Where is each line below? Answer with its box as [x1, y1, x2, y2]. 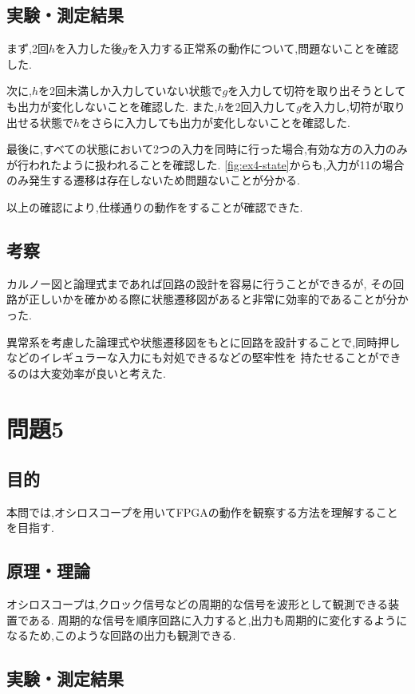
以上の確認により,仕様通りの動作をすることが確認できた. [6, 198, 303, 215]
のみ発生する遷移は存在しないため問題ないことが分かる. [6, 172, 300, 188]
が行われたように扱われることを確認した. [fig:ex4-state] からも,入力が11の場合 [6, 156, 405, 173]
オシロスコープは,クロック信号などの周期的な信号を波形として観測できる [6, 596, 389, 613]
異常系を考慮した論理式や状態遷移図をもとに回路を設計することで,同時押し [6, 333, 401, 350]
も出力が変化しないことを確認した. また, [6, 97, 218, 114]
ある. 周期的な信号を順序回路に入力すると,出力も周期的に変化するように [28, 611, 408, 628]
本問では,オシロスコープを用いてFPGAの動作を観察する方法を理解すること [6, 503, 398, 520]
